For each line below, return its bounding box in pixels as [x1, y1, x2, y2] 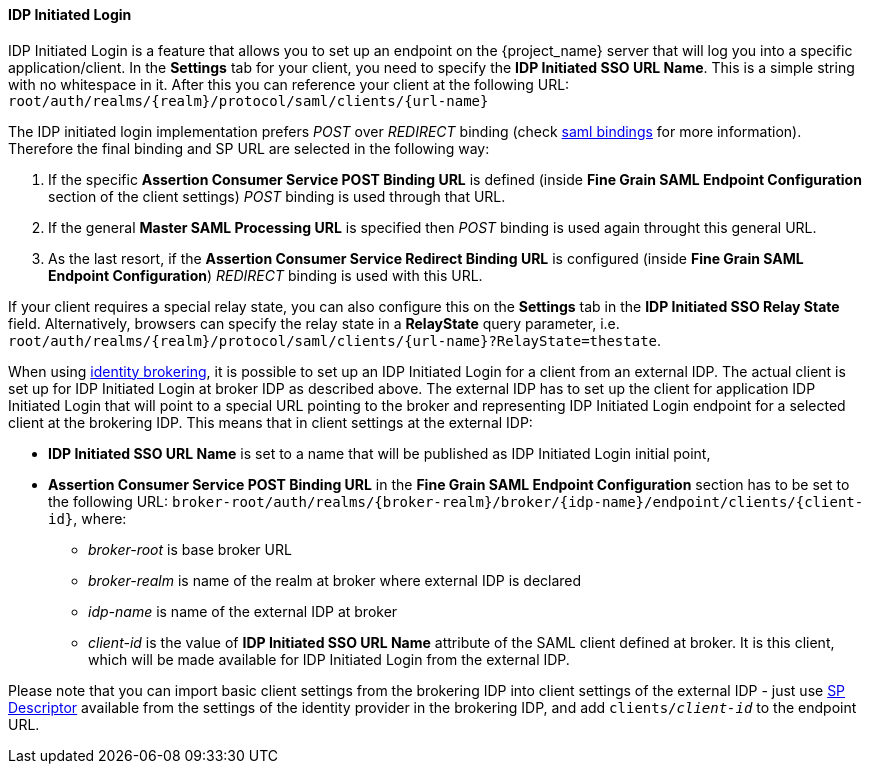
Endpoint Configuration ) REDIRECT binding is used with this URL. [48, 266, 483, 284]
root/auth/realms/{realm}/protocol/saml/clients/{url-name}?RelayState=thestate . [8, 331, 662, 349]
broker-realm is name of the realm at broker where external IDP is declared [88, 571, 582, 589]
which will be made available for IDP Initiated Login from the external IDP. [88, 650, 570, 668]
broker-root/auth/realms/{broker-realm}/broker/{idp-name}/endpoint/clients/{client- [172, 493, 864, 510]
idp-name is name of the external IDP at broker [88, 602, 398, 620]
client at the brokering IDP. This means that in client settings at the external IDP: [8, 413, 533, 431]
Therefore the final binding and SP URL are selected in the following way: [8, 139, 490, 157]
